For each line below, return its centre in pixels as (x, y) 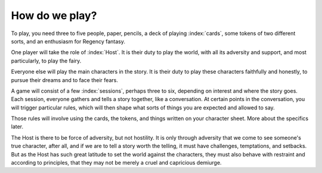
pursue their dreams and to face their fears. (65, 80)
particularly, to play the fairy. (46, 61)
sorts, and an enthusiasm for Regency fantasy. (68, 41)
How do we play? (54, 15)
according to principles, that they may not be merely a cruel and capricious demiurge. (116, 163)
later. (17, 127)
